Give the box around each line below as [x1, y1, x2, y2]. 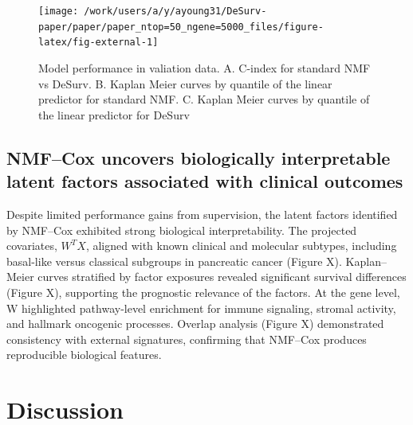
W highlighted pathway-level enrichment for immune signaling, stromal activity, [6, 299, 396, 316]
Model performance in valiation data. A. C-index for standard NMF [38, 59, 371, 76]
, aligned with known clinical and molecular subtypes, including [85, 237, 397, 254]
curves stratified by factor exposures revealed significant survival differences [37, 268, 407, 285]
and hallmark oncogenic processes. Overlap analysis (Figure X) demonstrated [6, 315, 384, 332]
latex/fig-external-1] [38, 37, 159, 49]
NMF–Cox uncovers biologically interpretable [6, 145, 391, 170]
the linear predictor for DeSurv [38, 106, 190, 123]
